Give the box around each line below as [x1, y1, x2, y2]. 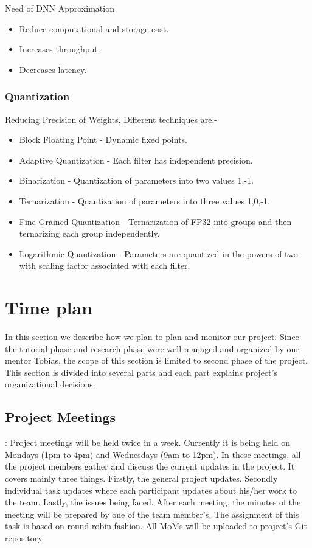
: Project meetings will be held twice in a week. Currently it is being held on [5, 436, 291, 449]
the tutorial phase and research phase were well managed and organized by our [5, 342, 299, 355]
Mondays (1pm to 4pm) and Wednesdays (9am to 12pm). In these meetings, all [5, 448, 301, 460]
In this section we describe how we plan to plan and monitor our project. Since [5, 330, 299, 343]
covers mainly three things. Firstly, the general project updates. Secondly [5, 472, 278, 485]
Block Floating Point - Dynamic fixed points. [19, 133, 188, 146]
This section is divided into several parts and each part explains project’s [5, 366, 277, 378]
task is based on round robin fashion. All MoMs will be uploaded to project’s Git [5, 519, 307, 532]
